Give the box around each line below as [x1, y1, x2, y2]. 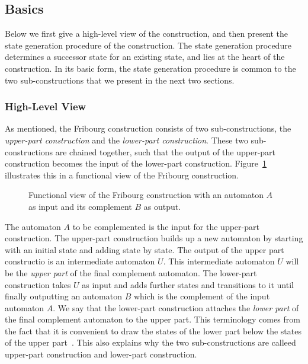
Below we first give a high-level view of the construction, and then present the [5, 27, 288, 40]
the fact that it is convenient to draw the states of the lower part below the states [5, 324, 301, 337]
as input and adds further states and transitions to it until [82, 278, 294, 290]
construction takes [5, 278, 71, 290]
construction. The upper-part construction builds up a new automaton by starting [5, 232, 303, 244]
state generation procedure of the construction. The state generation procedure [5, 39, 291, 51]
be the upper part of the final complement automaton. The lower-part [5, 266, 257, 279]
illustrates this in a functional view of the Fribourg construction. [5, 168, 239, 181]
